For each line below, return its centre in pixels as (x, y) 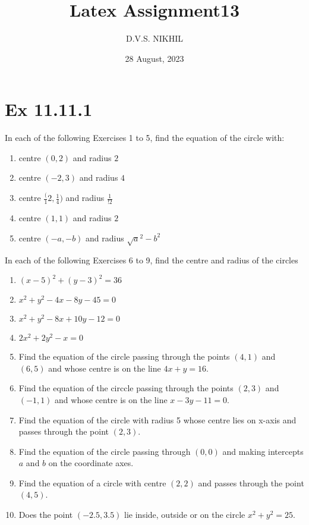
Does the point (46, 515)
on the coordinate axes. (91, 463)
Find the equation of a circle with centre (92, 482)
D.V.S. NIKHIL (154, 38)
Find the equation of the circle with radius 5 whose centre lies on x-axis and (157, 419)
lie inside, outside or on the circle (185, 515)
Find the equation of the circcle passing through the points (126, 388)
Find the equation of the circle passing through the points (124, 356)
